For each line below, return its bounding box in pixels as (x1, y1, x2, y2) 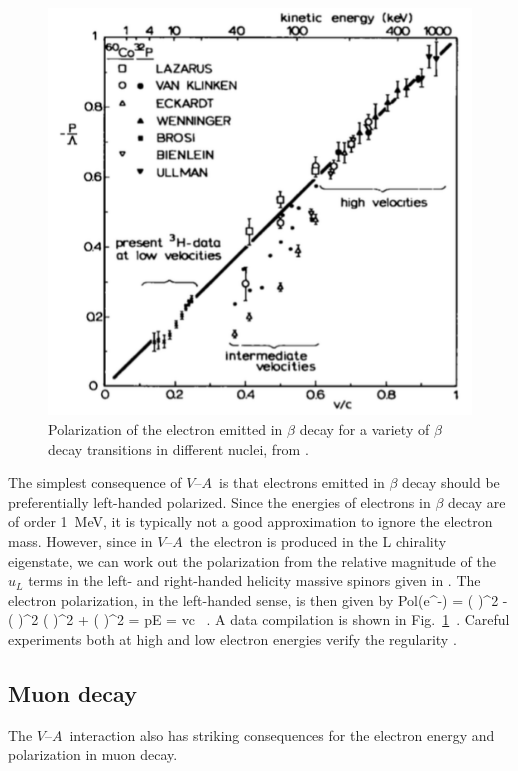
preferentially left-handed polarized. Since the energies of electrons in (8, 491, 431, 512)
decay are (447, 491, 506, 512)
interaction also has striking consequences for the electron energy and (69, 724, 495, 745)
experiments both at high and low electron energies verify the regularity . (8, 628, 457, 649)
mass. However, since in (8, 531, 153, 551)
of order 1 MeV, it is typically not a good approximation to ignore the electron (8, 511, 493, 532)
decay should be (402, 472, 500, 493)
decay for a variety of (299, 419, 430, 440)
